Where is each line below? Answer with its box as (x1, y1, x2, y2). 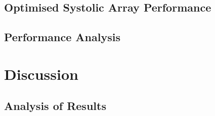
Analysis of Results (4, 98, 106, 113)
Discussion (4, 63, 78, 84)
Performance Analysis (4, 29, 120, 45)
